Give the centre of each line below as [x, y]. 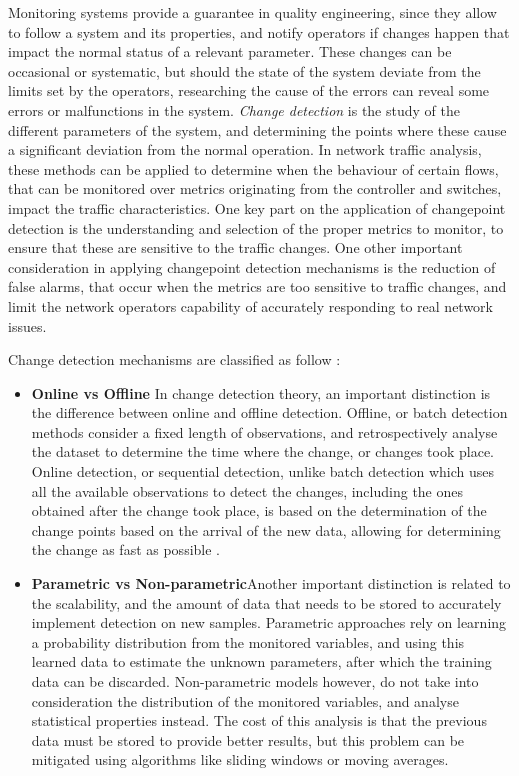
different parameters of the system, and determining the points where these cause [257, 129]
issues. [27, 325]
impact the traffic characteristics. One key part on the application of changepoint [257, 207]
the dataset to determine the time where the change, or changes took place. [263, 451]
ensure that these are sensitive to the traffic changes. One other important [235, 247]
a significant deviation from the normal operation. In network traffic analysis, [245, 149]
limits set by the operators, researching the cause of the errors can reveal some [249, 90]
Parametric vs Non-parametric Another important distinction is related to [271, 583]
